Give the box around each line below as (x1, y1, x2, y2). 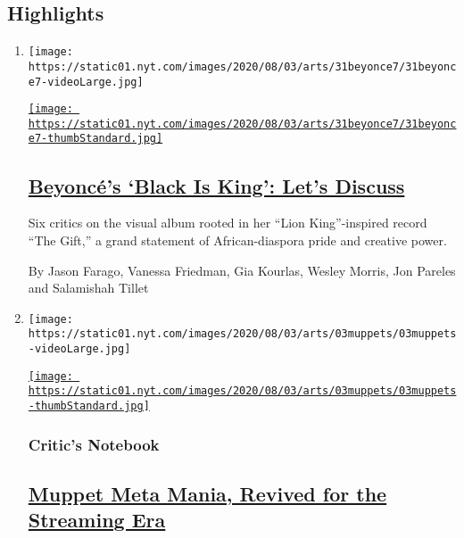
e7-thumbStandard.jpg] (28, 132, 163, 145)
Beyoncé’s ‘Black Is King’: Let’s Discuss (28, 171, 405, 199)
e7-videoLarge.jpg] (28, 75, 144, 88)
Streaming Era (28, 506, 166, 534)
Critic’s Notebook (28, 433, 160, 455)
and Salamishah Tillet (28, 278, 149, 297)
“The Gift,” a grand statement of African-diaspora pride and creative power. (28, 230, 447, 249)
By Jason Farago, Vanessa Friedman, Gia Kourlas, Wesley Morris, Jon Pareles (28, 261, 456, 279)
